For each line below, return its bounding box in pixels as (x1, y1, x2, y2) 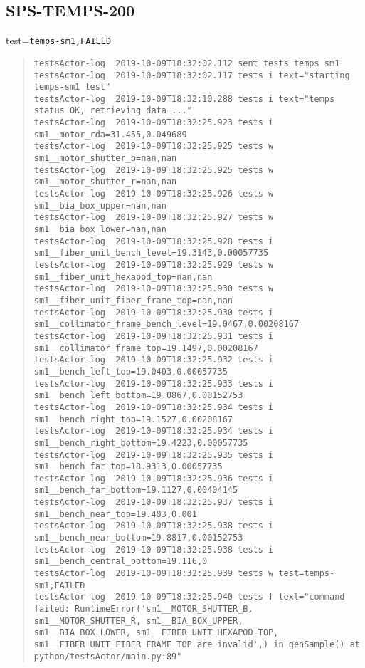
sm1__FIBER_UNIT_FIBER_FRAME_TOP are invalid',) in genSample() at (33, 640, 360, 650)
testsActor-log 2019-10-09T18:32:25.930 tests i (33, 307, 274, 318)
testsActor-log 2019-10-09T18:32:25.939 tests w (33, 568, 274, 579)
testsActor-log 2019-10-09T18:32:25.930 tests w (33, 283, 274, 294)
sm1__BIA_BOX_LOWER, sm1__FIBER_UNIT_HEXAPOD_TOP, (33, 627, 279, 638)
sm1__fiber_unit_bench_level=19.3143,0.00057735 (33, 248, 269, 259)
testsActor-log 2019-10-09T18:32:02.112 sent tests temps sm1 (33, 58, 340, 68)
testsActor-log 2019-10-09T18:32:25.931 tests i (33, 330, 274, 341)
